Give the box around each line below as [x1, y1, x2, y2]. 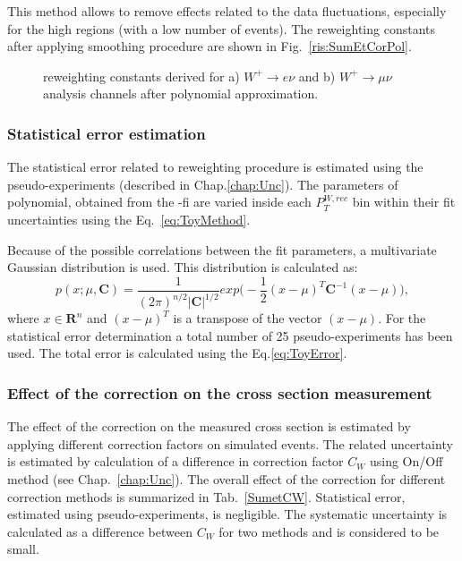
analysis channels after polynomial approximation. [43, 84, 319, 103]
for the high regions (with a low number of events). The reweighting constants [7, 19, 436, 38]
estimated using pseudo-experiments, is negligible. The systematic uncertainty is [7, 505, 448, 523]
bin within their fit [352, 192, 456, 211]
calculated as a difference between [7, 522, 192, 540]
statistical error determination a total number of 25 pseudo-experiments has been [7, 326, 453, 344]
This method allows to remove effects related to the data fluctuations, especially [7, 2, 447, 20]
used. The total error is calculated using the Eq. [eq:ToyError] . [7, 344, 347, 362]
